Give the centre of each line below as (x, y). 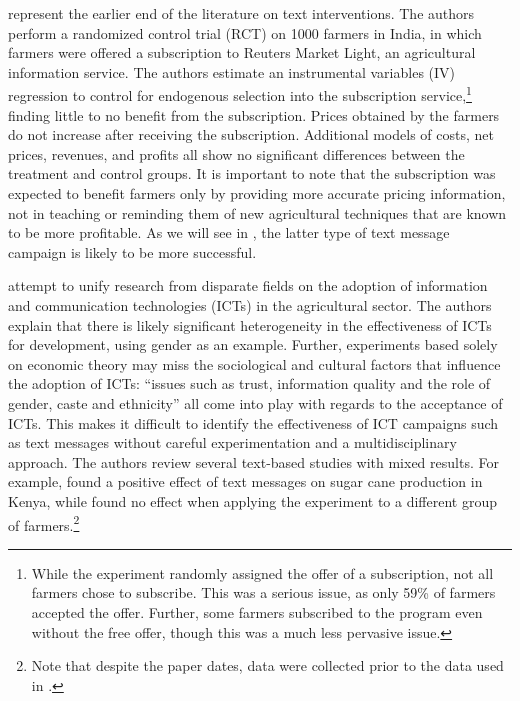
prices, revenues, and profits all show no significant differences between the (236, 153)
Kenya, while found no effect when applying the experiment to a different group (252, 500)
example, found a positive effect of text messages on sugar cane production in (245, 481)
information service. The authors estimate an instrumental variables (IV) (232, 71)
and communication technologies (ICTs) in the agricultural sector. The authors (250, 304)
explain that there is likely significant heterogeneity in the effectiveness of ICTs (250, 324)
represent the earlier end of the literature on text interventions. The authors (241, 13)
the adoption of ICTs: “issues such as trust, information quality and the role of (249, 383)
